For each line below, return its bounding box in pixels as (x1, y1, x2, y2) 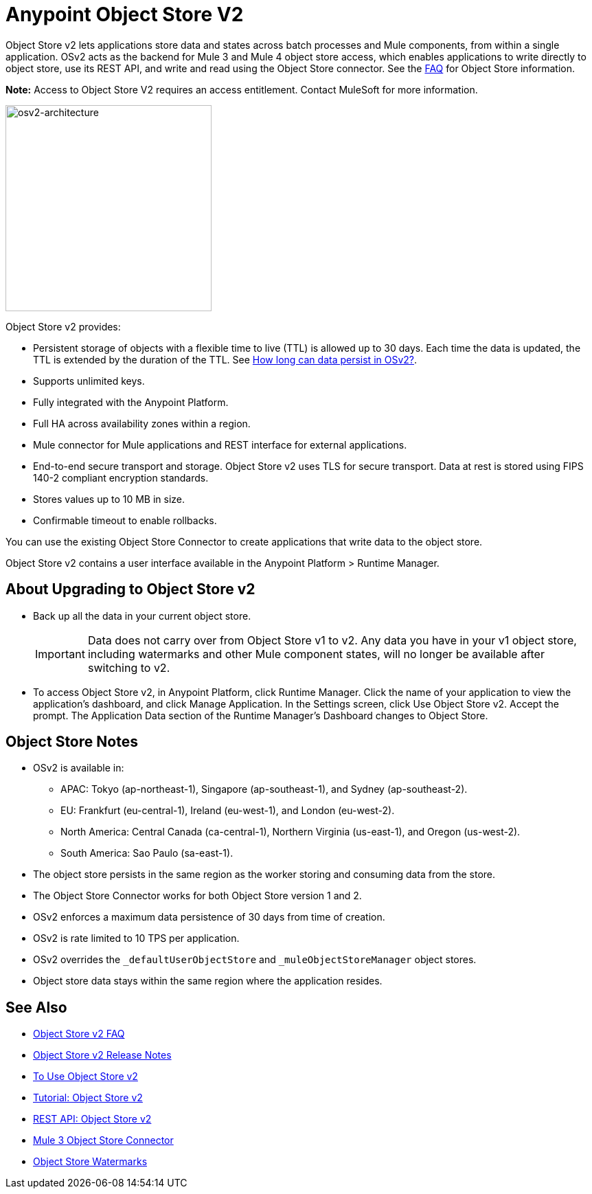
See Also (5, 998, 67, 1016)
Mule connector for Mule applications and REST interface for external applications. (33, 438, 407, 451)
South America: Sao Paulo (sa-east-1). (60, 847, 234, 859)
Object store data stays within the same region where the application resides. (33, 975, 383, 987)
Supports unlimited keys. (33, 374, 145, 387)
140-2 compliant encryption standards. (33, 471, 209, 484)
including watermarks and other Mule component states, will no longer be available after (87, 646, 545, 661)
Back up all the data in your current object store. (33, 609, 251, 622)
